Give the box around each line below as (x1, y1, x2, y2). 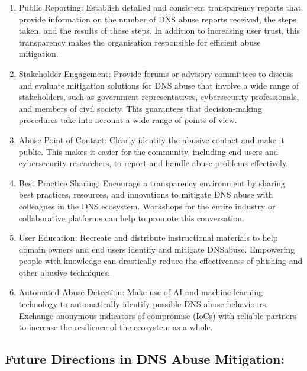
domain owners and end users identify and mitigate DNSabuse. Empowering (18, 243, 295, 255)
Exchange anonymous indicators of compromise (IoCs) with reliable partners (18, 309, 296, 321)
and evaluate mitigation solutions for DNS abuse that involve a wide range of (18, 79, 299, 91)
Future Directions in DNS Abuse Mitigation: (5, 350, 285, 368)
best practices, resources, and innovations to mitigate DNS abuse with (18, 188, 273, 201)
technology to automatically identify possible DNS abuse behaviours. (18, 298, 269, 310)
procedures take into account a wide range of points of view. (18, 114, 237, 126)
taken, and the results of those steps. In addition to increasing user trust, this (18, 24, 300, 37)
